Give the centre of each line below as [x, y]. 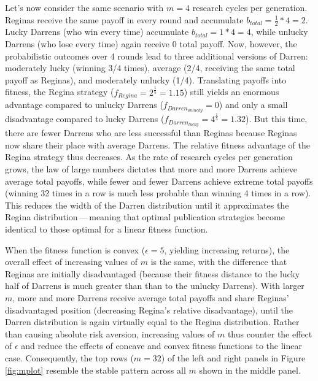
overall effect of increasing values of [72, 262]
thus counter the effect [270, 333]
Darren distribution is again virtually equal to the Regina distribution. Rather [152, 322]
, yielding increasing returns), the [227, 249]
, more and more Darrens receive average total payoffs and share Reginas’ [151, 298]
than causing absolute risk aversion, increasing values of [110, 333]
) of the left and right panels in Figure [233, 357]
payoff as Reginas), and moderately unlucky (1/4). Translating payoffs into [146, 79]
